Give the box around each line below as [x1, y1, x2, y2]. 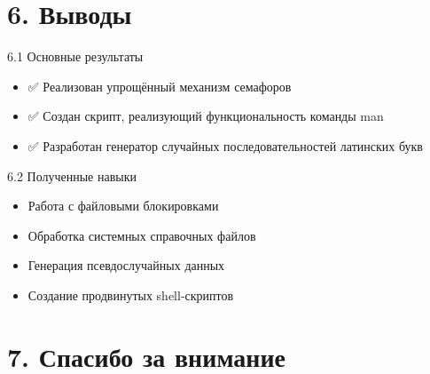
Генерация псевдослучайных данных [27, 256, 225, 275]
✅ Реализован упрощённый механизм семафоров [27, 76, 292, 95]
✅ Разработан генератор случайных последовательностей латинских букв [27, 136, 423, 155]
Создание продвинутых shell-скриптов [27, 285, 234, 304]
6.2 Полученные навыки [7, 166, 137, 185]
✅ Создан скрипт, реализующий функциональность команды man [27, 107, 384, 125]
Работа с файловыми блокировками [27, 196, 219, 215]
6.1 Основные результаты [7, 47, 144, 66]
